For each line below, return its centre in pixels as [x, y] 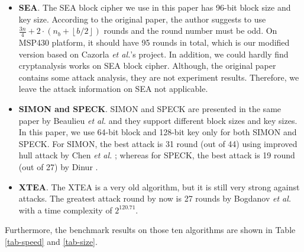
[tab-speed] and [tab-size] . [51, 241]
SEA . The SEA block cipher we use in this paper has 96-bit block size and [155, 7]
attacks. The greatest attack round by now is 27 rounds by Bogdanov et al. [155, 198]
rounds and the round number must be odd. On [190, 31]
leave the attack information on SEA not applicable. [113, 89]
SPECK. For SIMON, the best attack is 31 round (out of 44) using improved [158, 143]
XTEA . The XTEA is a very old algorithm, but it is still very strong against [159, 186]
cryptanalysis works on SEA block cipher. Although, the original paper [147, 66]
